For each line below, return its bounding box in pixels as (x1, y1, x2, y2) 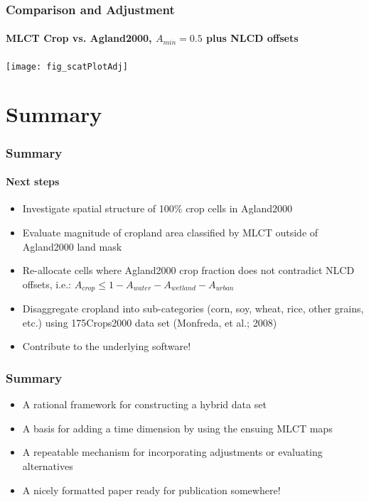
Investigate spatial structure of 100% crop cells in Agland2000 (22, 201, 292, 216)
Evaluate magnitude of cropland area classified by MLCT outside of (22, 224, 319, 239)
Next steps (6, 174, 60, 189)
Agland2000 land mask (22, 239, 122, 253)
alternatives (22, 458, 73, 473)
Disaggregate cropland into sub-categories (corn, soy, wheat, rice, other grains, (22, 301, 364, 316)
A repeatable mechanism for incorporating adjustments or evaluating (22, 444, 323, 459)
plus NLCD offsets (206, 31, 299, 45)
